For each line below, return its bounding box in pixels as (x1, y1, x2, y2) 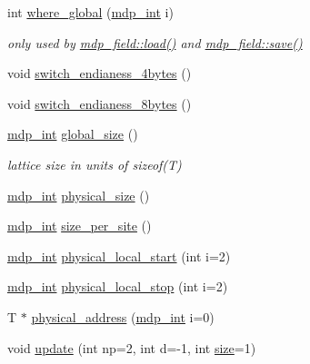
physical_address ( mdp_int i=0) (31, 307, 215, 326)
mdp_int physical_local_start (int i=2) (7, 246, 231, 265)
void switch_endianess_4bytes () (7, 64, 192, 83)
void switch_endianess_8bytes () (7, 93, 192, 113)
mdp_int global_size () (7, 124, 138, 143)
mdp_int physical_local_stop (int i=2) (7, 277, 228, 296)
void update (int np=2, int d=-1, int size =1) (7, 338, 256, 357)
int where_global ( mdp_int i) (7, 3, 174, 21)
